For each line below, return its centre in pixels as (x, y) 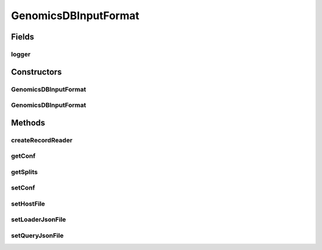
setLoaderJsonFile (38, 219)
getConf (23, 156)
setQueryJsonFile (37, 236)
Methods (28, 123)
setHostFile (28, 203)
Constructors (36, 72)
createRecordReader (42, 140)
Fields (23, 37)
